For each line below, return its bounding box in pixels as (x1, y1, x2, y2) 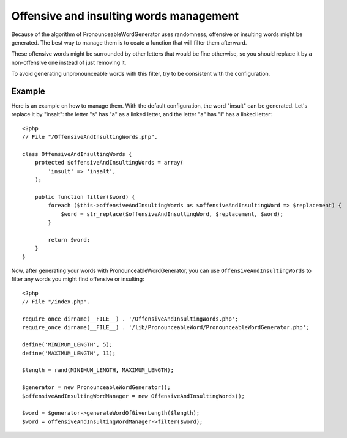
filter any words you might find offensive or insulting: (11, 275, 144, 283)
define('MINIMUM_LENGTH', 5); (22, 341, 113, 348)
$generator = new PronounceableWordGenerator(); (22, 384, 171, 391)
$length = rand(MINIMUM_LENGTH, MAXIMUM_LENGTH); (22, 367, 174, 374)
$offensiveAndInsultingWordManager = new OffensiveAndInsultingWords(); (22, 392, 245, 399)
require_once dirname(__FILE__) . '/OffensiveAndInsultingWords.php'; (22, 316, 239, 322)
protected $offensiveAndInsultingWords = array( (34, 159, 184, 166)
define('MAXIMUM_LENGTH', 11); (22, 349, 116, 357)
